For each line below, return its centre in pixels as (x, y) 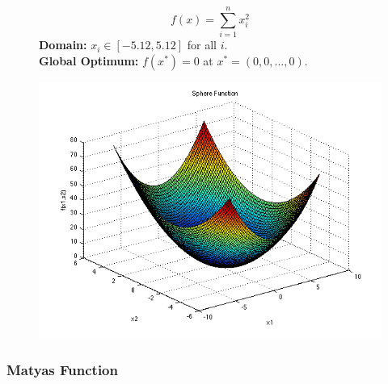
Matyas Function (62, 370)
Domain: (63, 45)
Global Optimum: (89, 60)
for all (202, 45)
